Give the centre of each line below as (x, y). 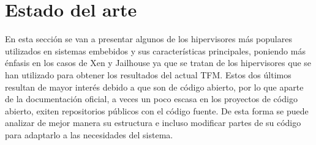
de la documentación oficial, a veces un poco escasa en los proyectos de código (151, 99)
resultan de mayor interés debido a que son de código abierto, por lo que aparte (154, 87)
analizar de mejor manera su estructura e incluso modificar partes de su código (153, 123)
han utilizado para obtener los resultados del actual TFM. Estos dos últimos (148, 74)
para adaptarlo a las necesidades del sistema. (89, 134)
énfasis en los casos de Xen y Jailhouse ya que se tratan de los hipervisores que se (158, 63)
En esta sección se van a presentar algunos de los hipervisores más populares (149, 39)
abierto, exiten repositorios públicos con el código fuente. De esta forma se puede (157, 110)
